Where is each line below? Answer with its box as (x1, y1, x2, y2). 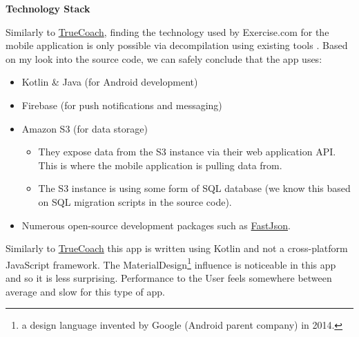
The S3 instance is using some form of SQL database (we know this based (38, 181, 351, 195)
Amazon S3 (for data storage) (21, 121, 148, 135)
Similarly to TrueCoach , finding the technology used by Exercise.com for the (6, 24, 329, 39)
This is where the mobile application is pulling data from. (38, 157, 282, 172)
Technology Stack (6, 1, 90, 15)
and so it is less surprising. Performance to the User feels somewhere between (6, 270, 332, 285)
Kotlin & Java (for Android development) (21, 75, 198, 89)
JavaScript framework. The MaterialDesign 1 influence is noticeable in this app (6, 255, 336, 271)
